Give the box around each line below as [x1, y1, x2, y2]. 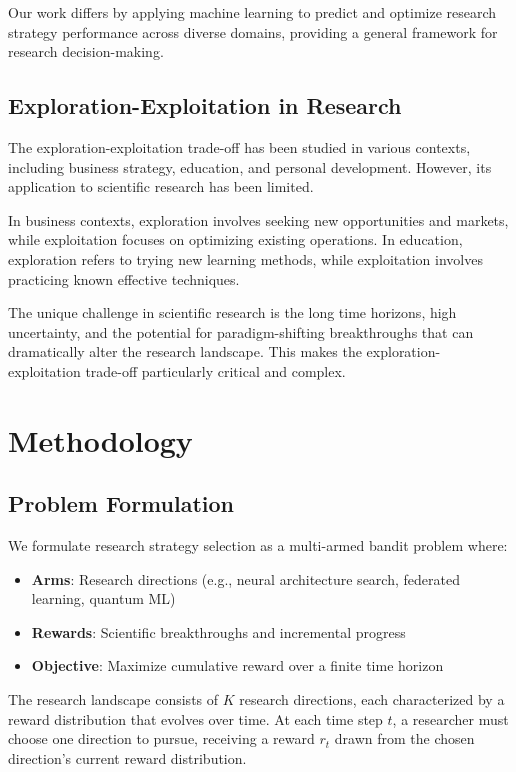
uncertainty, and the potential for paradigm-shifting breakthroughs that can [8, 321, 474, 342]
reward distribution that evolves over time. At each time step [8, 708, 383, 729]
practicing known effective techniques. [8, 268, 240, 289]
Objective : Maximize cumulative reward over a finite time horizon [31, 655, 444, 676]
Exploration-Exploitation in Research [8, 90, 402, 121]
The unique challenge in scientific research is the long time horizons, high [8, 302, 457, 323]
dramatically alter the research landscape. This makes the [8, 341, 362, 362]
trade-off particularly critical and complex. [85, 360, 346, 381]
